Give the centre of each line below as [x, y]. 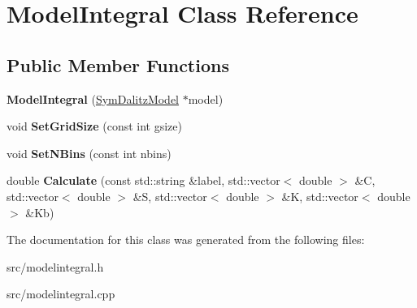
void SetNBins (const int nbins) [89, 153]
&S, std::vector [170, 196]
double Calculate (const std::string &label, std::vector [143, 180]
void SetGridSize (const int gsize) [94, 126]
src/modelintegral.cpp [61, 294]
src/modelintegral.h [55, 266]
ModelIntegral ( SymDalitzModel [93, 98]
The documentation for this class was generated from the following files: [186, 240]
